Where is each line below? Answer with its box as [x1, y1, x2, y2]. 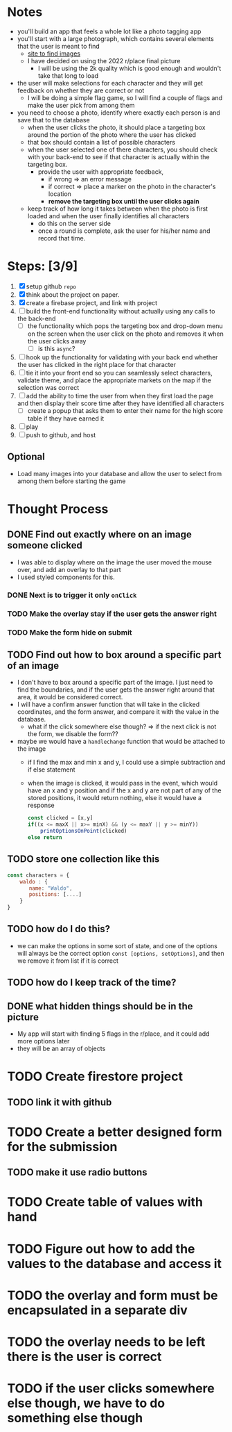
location [48, 189, 71, 198]
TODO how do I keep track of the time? [7, 977, 177, 988]
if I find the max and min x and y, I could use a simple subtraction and [27, 758, 226, 767]
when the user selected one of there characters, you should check [27, 145, 218, 154]
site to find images [27, 49, 81, 58]
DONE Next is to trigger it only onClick [7, 590, 137, 600]
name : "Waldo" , [28, 884, 73, 892]
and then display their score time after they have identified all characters [17, 399, 224, 407]
